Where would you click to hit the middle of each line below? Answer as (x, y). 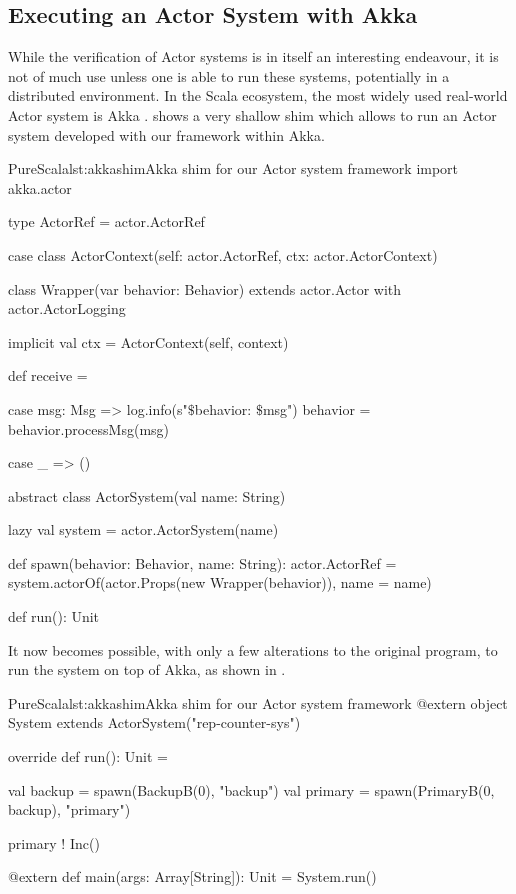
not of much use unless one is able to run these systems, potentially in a (229, 75)
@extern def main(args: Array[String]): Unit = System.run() (192, 876)
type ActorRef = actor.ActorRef (106, 221)
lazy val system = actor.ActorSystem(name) (143, 529)
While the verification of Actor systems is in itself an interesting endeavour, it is (253, 56)
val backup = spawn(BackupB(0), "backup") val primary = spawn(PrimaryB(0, (251, 789)
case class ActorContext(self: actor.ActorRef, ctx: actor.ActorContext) (223, 254)
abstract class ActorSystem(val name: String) (147, 495)
